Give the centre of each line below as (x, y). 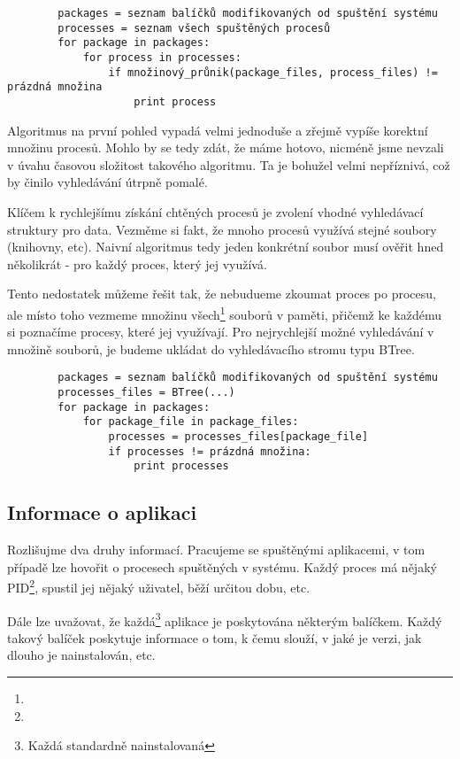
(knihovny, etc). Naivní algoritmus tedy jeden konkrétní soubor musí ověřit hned (226, 247)
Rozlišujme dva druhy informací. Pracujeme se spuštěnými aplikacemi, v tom (216, 550)
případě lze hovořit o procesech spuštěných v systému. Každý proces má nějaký (222, 566)
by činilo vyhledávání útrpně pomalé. (107, 182)
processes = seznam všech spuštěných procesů (194, 28)
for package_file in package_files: (191, 422)
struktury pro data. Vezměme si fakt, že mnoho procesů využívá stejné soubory (222, 229)
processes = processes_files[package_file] (238, 437)
